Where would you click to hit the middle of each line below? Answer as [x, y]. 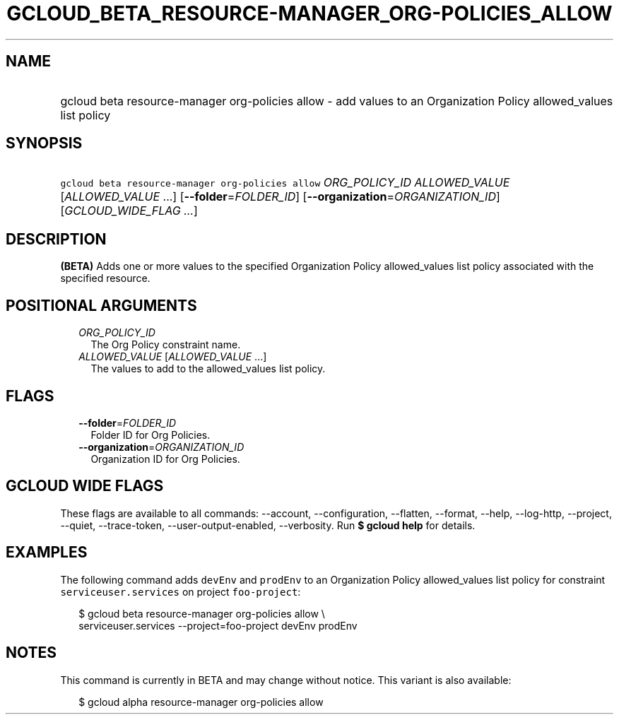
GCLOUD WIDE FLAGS [85, 486]
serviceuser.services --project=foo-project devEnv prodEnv [218, 625]
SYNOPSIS [44, 143]
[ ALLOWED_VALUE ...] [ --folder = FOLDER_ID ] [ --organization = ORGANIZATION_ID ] [280, 197]
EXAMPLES [47, 553]
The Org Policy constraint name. [166, 345]
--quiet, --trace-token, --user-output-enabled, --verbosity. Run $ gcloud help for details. [268, 525]
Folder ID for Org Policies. [151, 435]
